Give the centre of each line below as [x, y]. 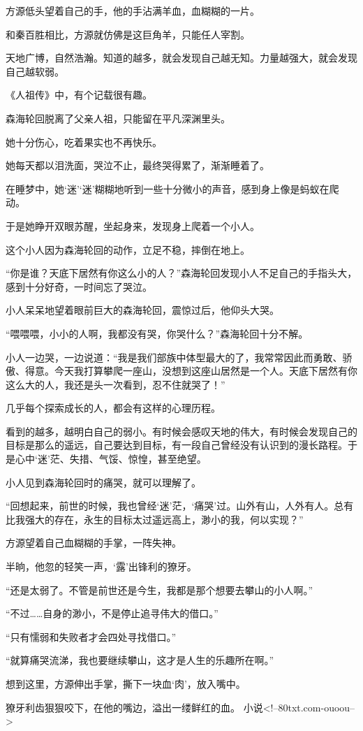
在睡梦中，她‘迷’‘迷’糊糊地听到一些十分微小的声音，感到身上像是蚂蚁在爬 [172, 188]
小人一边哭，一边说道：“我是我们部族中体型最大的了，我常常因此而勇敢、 [174, 357]
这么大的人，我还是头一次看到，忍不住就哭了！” [116, 384]
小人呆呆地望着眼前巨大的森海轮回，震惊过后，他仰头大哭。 [142, 310]
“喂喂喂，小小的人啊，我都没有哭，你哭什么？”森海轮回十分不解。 [157, 333]
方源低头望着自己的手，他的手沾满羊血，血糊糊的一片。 [133, 10]
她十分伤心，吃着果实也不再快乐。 [84, 142]
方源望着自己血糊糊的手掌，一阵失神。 [94, 543]
